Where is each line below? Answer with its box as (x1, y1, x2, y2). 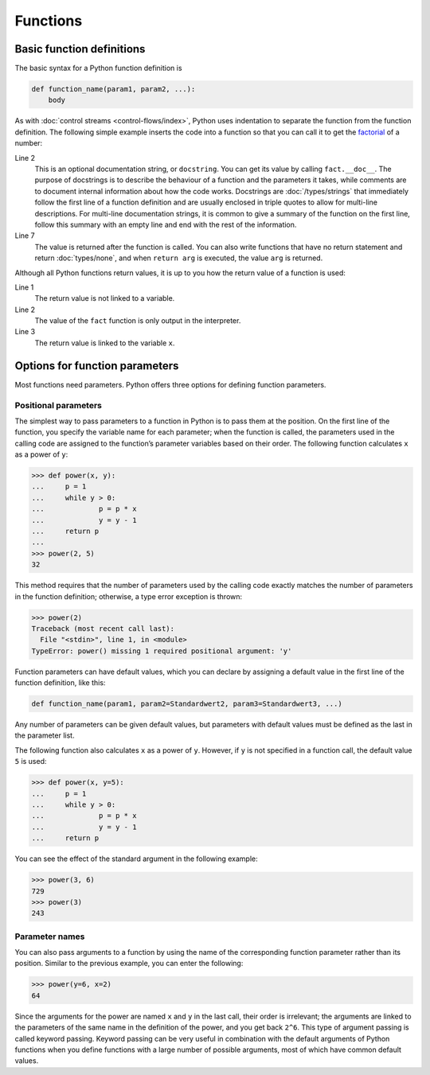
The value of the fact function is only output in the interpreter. (34, 316, 241, 325)
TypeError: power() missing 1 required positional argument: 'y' (31, 646, 292, 656)
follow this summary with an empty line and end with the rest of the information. (34, 220, 297, 229)
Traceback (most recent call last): (31, 624, 175, 633)
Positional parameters (14, 399, 103, 411)
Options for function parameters (14, 359, 179, 372)
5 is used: (14, 757, 47, 766)
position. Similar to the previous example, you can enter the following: (14, 959, 244, 968)
